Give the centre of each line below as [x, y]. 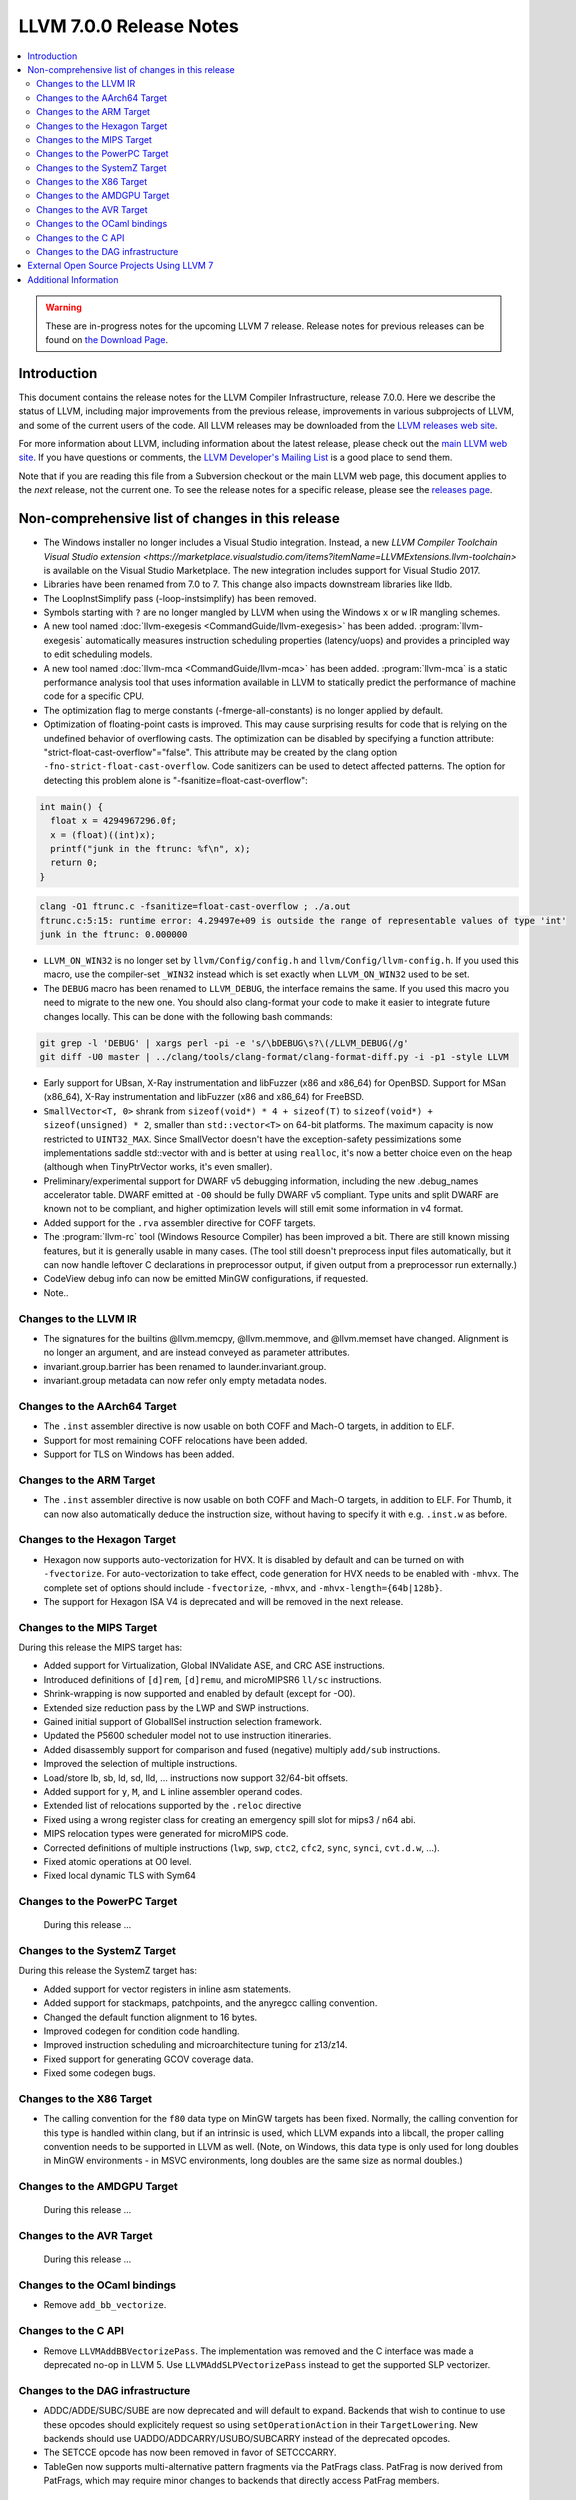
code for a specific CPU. [94, 696]
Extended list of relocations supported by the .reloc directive [172, 1806]
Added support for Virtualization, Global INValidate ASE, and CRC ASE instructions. [214, 1666]
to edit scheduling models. [98, 654]
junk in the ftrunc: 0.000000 [113, 934]
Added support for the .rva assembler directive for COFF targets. [179, 1222]
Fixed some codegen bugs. [99, 2073]
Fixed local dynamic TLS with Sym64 [120, 1876]
